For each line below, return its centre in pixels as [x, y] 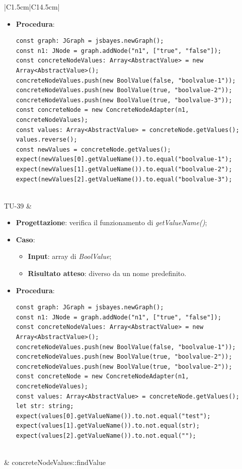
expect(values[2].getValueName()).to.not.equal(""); [106, 435]
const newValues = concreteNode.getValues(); [93, 149]
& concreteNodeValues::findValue [55, 462]
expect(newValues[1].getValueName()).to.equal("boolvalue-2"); [124, 169]
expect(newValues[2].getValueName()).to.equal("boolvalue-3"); [124, 179]
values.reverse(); [47, 140]
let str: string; [45, 406]
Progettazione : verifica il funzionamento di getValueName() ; [111, 222]
